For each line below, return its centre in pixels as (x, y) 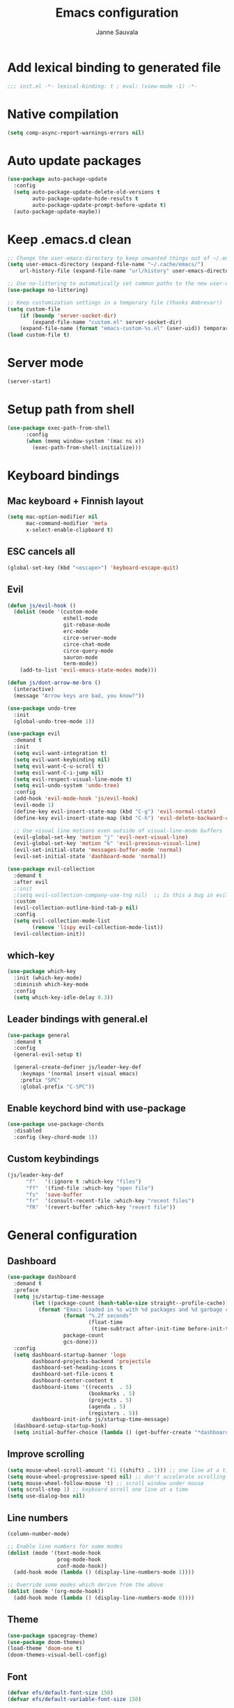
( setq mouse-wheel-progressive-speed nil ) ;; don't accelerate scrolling (117, 1477)
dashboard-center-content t (73, 1381)
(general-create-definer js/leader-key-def (77, 1067)
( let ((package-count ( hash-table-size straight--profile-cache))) (132, 1303)
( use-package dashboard (42, 1277)
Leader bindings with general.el (78, 1019)
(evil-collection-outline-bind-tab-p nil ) (76, 908)
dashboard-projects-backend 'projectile (92, 1361)
